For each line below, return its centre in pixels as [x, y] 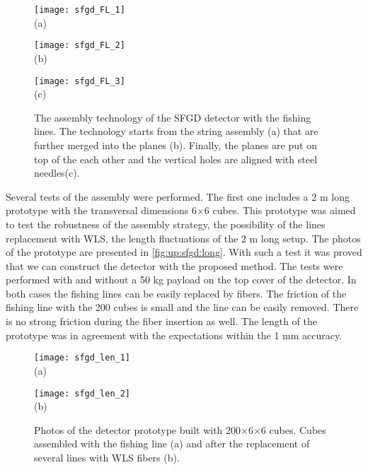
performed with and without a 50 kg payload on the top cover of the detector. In [181, 280]
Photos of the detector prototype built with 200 [138, 429]
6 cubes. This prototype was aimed [280, 210]
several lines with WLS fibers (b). [107, 457]
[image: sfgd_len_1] [82, 358]
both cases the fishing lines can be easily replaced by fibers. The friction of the [176, 293]
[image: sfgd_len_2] [82, 393]
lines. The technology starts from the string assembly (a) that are [176, 131]
